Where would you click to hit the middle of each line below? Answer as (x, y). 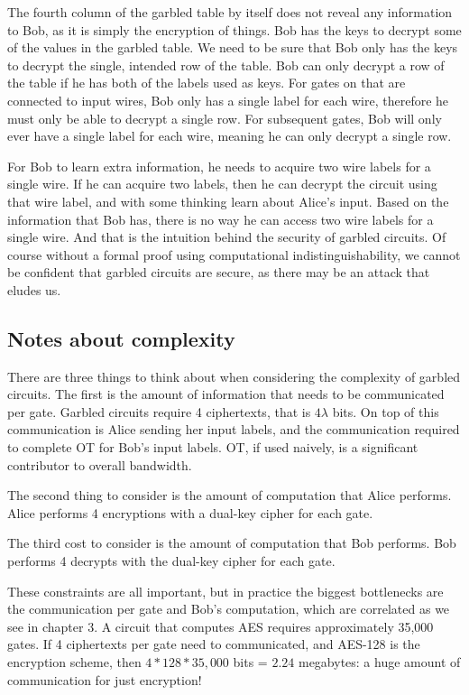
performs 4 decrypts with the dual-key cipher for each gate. (171, 561)
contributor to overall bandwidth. (100, 464)
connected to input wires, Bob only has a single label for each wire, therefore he (228, 100)
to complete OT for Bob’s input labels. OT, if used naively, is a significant (213, 447)
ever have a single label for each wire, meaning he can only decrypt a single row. (230, 136)
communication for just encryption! (105, 679)
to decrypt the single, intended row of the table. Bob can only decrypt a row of (226, 65)
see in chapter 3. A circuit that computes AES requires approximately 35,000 (221, 626)
